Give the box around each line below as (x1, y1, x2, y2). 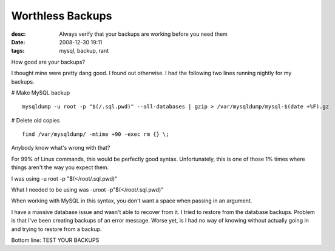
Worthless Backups (11, 9, 112, 22)
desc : (11, 30, 26, 38)
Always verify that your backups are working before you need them (59, 30, 228, 38)
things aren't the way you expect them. (11, 164, 109, 171)
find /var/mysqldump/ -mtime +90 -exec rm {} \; (22, 131, 169, 138)
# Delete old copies (11, 116, 60, 124)
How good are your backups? (11, 58, 85, 65)
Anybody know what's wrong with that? (11, 144, 110, 152)
